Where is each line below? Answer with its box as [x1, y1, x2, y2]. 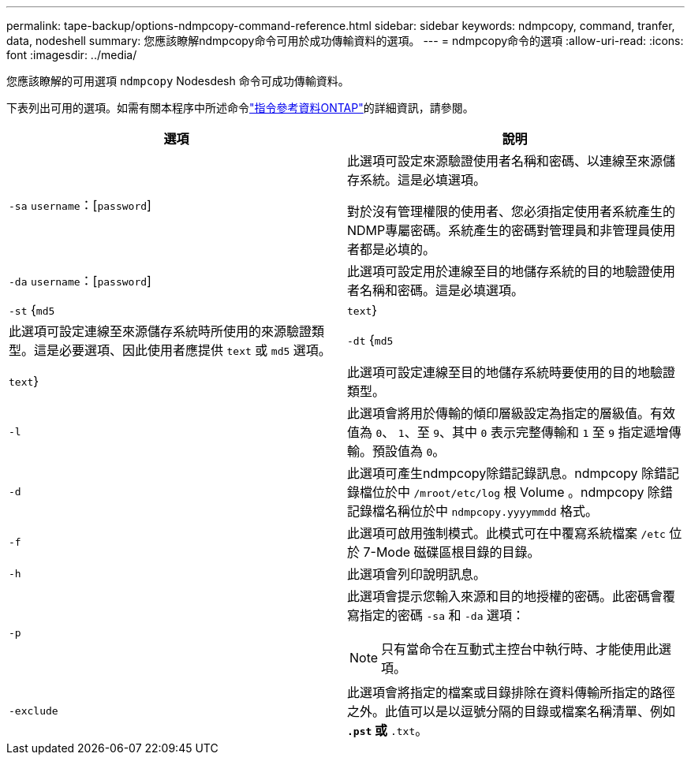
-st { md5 [9, 302, 55, 318]
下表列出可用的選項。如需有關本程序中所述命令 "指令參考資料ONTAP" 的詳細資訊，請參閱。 [6, 101, 474, 114]
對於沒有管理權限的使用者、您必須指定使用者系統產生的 [347, 203, 676, 219]
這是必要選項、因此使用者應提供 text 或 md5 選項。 [34, 342, 331, 358]
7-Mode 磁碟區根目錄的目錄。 [363, 544, 540, 560]
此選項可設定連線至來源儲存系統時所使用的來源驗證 [9, 323, 312, 339]
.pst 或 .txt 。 [347, 722, 428, 738]
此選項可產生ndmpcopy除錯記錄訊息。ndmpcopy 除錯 [347, 465, 667, 481]
